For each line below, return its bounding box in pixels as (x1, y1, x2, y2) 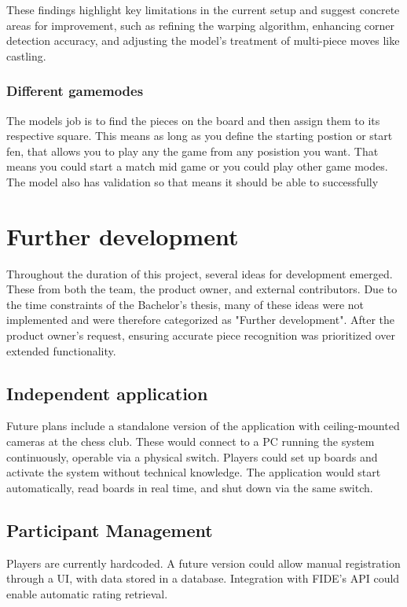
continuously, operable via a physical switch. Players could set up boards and (6, 448, 378, 465)
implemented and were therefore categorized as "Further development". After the (6, 311, 394, 328)
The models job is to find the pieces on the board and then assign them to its (6, 112, 380, 128)
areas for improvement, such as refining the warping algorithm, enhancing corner (6, 17, 395, 33)
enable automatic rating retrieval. (6, 585, 168, 601)
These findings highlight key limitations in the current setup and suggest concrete (6, 2, 400, 17)
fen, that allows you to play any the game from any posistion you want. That (6, 142, 379, 159)
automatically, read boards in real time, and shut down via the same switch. (6, 479, 373, 495)
